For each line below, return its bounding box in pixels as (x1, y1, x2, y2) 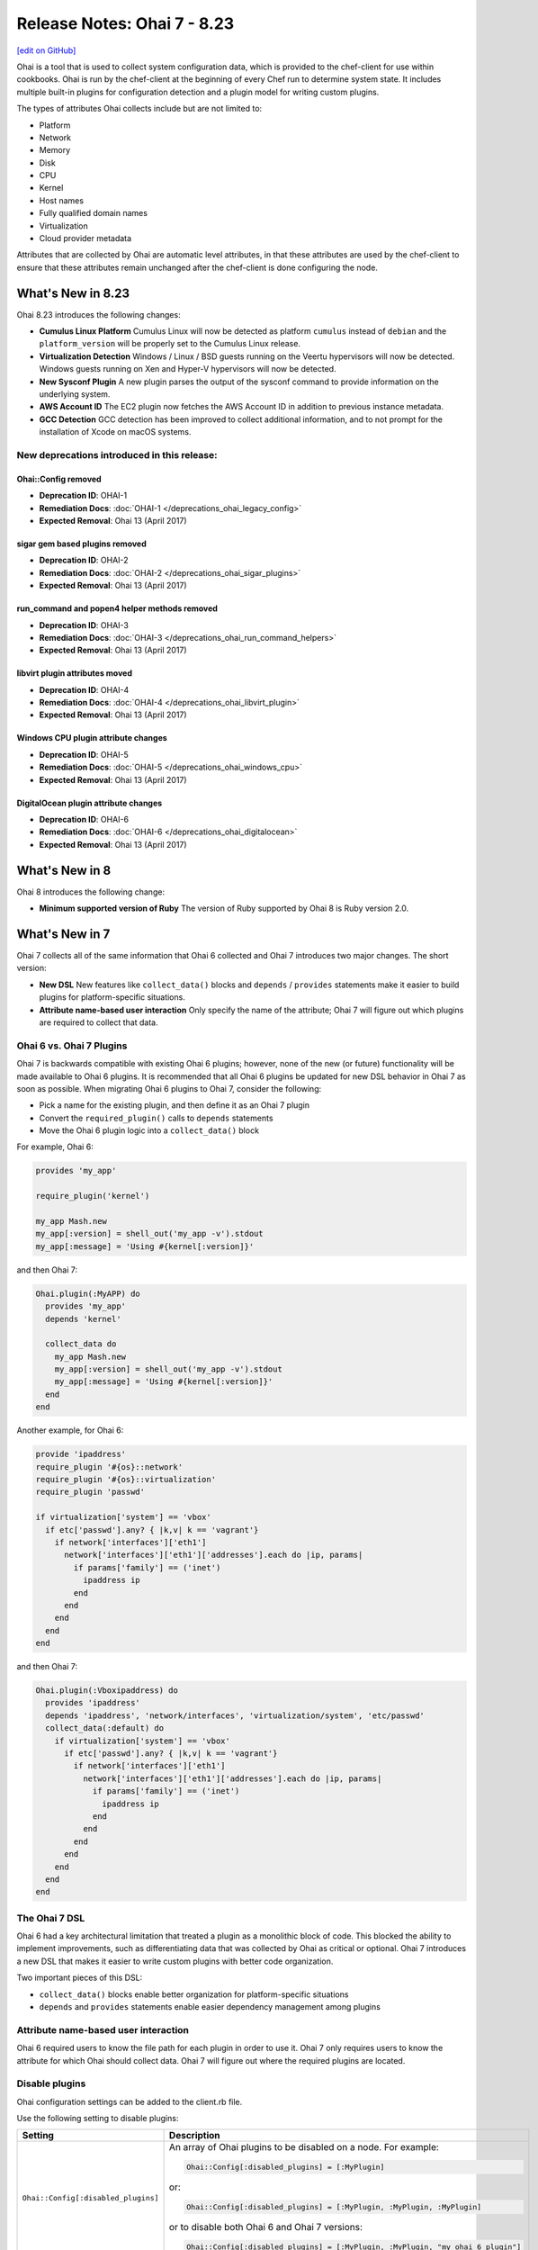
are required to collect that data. (39, 1017, 158, 1028)
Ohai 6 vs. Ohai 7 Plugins (16, 1039, 128, 1052)
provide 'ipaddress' (35, 1449, 126, 1460)
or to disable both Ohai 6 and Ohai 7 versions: (168, 2221, 363, 2234)
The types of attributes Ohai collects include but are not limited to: (16, 103, 263, 114)
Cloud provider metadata (39, 233, 132, 244)
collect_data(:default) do (45, 1723, 165, 1733)
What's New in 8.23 (16, 285, 130, 301)
